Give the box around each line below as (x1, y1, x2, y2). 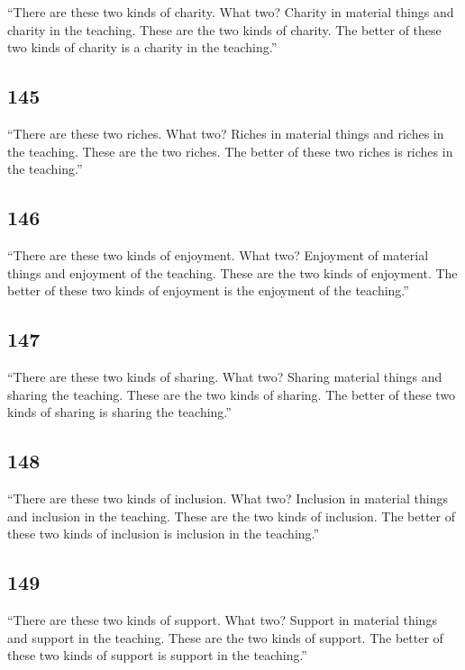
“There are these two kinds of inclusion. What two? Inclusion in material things (7, 488, 448, 507)
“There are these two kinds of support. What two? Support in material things (7, 610, 437, 629)
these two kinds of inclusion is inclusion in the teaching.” (7, 524, 320, 543)
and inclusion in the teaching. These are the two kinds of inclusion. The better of (7, 506, 455, 525)
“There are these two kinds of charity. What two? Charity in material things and (7, 3, 454, 21)
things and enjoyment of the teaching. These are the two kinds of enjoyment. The (7, 263, 458, 282)
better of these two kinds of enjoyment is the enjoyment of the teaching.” (7, 281, 409, 300)
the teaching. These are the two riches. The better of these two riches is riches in (7, 141, 453, 160)
